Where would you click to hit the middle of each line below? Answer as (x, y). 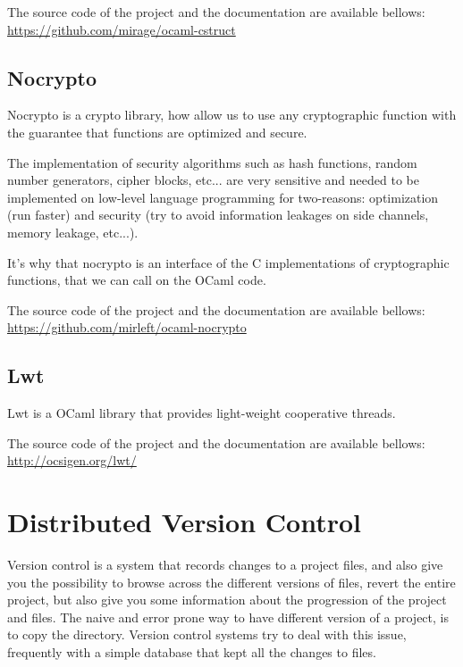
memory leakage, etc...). (73, 232)
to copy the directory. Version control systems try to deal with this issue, (207, 634)
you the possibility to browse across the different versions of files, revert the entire (231, 582)
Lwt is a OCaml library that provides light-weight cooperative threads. (202, 413)
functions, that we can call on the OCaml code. (137, 280)
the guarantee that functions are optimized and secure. (157, 132)
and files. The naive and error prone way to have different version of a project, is (228, 617)
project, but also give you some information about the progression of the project (227, 600)
